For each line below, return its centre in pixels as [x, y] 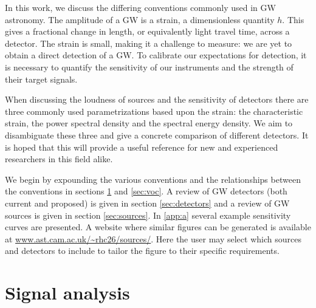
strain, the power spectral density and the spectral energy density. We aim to [149, 123]
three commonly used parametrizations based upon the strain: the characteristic [154, 111]
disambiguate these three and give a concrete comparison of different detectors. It [157, 135]
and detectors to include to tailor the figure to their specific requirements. [142, 251]
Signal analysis [67, 293]
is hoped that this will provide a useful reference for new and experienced [142, 147]
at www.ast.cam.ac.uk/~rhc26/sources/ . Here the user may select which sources [153, 238]
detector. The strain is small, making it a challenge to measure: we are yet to [149, 43]
